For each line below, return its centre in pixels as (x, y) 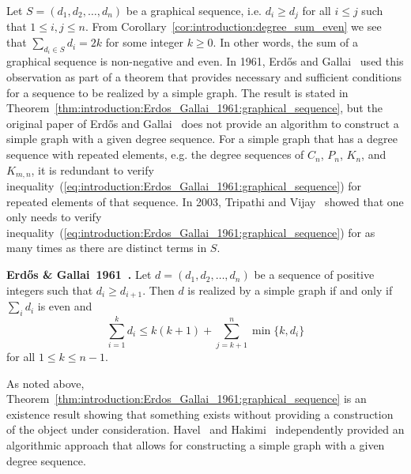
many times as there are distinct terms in (107, 248)
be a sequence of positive (314, 275)
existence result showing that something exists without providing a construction (200, 414)
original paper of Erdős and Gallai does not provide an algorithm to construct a (203, 123)
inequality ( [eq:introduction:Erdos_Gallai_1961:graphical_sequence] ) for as (191, 232)
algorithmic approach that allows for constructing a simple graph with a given (196, 445)
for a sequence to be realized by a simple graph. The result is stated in (177, 92)
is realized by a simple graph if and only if (290, 290)
